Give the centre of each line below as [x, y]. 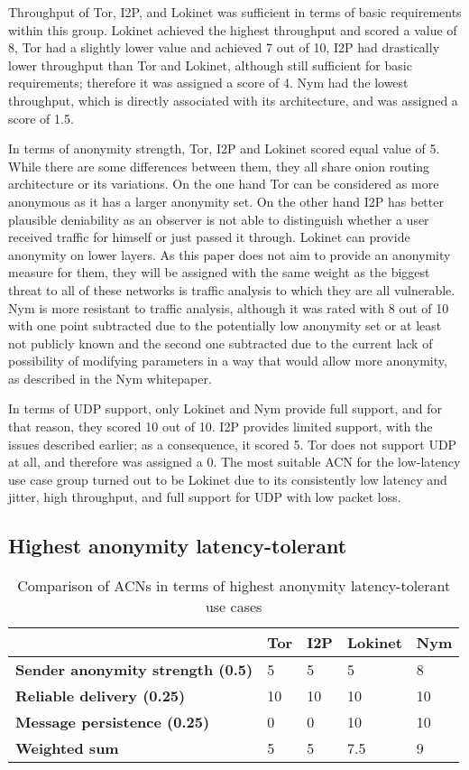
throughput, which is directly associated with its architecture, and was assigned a [233, 100]
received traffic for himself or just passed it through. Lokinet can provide [209, 237]
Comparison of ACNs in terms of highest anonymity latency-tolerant [234, 586]
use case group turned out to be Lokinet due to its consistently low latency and [228, 479]
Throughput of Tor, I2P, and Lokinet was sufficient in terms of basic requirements [235, 12]
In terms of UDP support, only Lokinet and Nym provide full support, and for [225, 408]
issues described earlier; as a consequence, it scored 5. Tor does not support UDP [233, 444]
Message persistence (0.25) [113, 722]
